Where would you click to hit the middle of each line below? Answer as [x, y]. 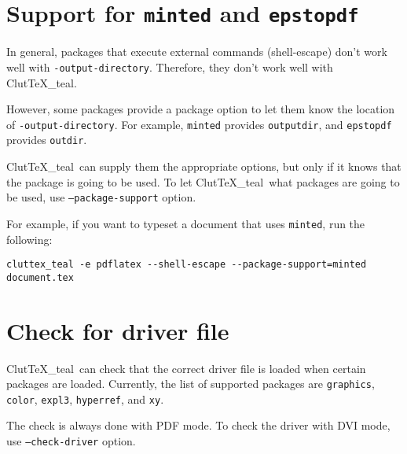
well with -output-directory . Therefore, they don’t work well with [170, 66]
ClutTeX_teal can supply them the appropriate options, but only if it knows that [204, 166]
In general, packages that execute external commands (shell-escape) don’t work [197, 52]
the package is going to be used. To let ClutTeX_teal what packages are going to [203, 181]
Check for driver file [118, 330]
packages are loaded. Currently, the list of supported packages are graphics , [191, 384]
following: [29, 239]
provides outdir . [47, 140]
